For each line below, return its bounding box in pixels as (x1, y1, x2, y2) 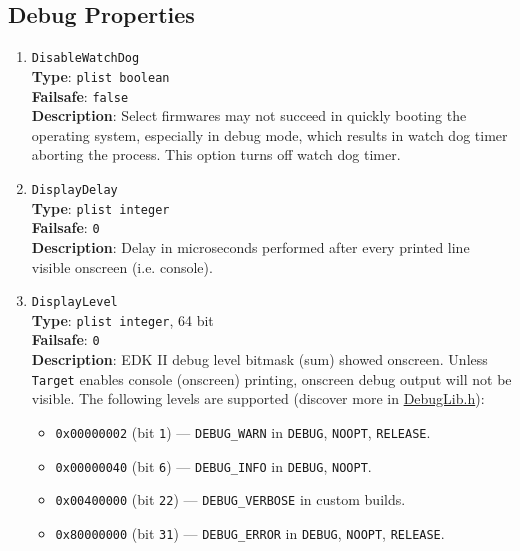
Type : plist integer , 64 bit (31, 309, 214, 330)
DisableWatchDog (31, 51, 140, 66)
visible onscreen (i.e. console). (31, 256, 213, 277)
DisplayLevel (31, 295, 118, 310)
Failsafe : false (31, 85, 129, 106)
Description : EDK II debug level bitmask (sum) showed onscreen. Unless (31, 349, 488, 370)
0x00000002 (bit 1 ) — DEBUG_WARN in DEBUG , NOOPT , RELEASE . (55, 421, 431, 442)
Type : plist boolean (31, 65, 170, 86)
